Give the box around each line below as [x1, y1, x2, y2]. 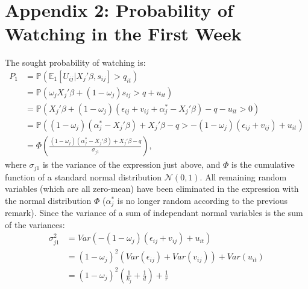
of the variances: [5, 218, 65, 230]
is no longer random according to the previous [117, 194, 288, 206]
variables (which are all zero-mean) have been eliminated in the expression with [5, 182, 299, 195]
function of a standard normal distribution [5, 170, 162, 183]
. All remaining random [200, 170, 287, 183]
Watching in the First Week [5, 21, 242, 46]
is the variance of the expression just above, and [42, 158, 221, 171]
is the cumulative [231, 158, 295, 171]
